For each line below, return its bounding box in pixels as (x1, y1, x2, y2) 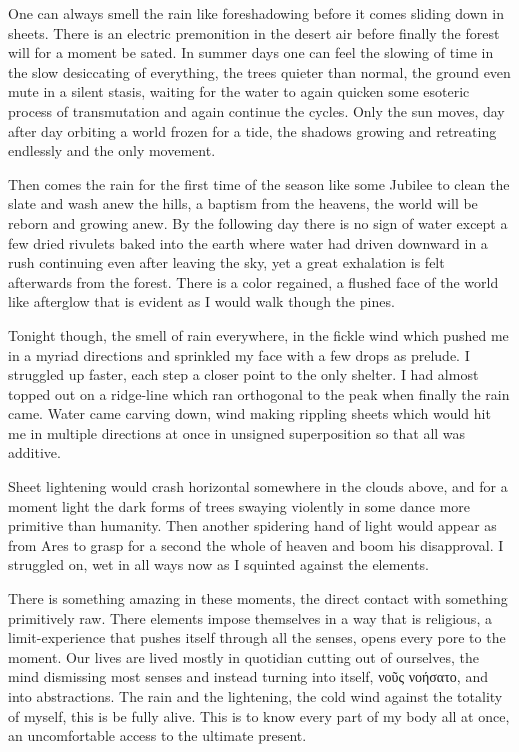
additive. (8, 442, 61, 463)
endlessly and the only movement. (8, 140, 216, 161)
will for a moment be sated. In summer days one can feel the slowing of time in (8, 42, 494, 63)
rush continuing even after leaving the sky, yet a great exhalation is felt (8, 252, 445, 273)
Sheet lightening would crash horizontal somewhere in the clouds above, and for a (8, 476, 508, 497)
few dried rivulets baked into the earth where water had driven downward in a (8, 232, 488, 253)
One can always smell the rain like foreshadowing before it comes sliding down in (8, 3, 504, 23)
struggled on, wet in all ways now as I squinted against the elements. (8, 554, 429, 575)
